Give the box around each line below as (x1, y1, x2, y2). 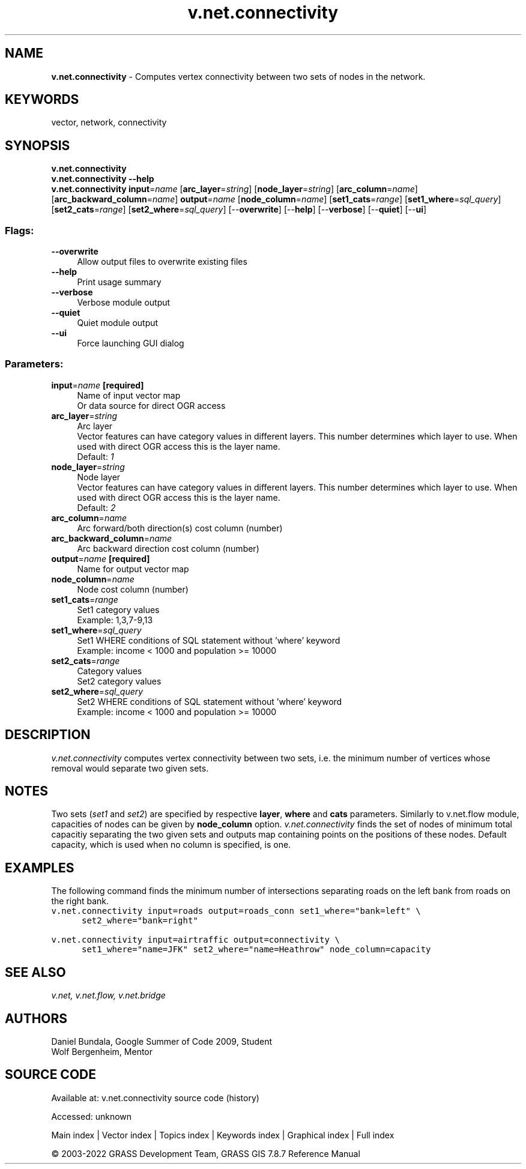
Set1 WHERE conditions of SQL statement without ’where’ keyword (77, 635, 340, 645)
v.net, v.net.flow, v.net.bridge (51, 990, 166, 1001)
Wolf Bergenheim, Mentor (51, 1047, 153, 1057)
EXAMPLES (5, 860, 74, 875)
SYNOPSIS (5, 137, 70, 153)
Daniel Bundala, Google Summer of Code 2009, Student (51, 1036, 273, 1047)
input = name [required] (51, 379, 144, 390)
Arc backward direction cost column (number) (77, 543, 259, 554)
